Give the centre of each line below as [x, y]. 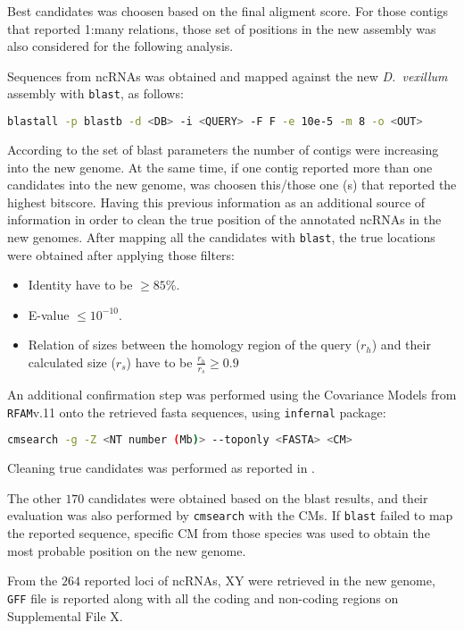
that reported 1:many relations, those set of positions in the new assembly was [222, 28]
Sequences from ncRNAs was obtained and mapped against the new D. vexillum [228, 76]
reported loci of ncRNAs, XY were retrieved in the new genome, [260, 581]
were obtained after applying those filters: [121, 254]
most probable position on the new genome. [127, 550]
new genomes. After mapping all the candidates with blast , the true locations [221, 236]
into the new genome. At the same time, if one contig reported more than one [220, 167]
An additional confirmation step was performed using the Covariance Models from [232, 395]
